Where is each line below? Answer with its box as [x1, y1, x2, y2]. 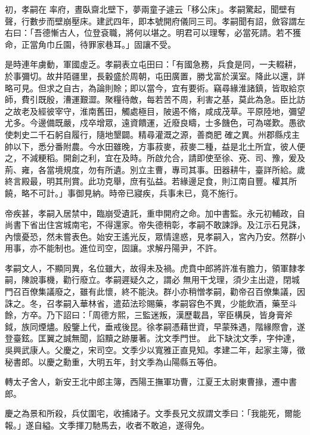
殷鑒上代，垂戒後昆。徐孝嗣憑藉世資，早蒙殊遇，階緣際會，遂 [63, 320, 305, 332]
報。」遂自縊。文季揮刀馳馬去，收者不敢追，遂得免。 [5, 419, 209, 431]
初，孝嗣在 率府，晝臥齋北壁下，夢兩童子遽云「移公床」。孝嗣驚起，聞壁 [5, 3, 287, 15]
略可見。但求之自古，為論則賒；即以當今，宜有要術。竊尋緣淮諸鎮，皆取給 [5, 81, 297, 94]
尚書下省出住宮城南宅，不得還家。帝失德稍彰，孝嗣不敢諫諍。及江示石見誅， [5, 218, 305, 231]
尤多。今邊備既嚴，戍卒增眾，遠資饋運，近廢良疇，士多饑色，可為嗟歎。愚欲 [5, 116, 305, 129]
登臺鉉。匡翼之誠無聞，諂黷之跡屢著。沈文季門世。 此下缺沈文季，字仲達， [5, 332, 300, 344]
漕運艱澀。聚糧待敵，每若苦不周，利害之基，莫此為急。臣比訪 [63, 93, 305, 106]
